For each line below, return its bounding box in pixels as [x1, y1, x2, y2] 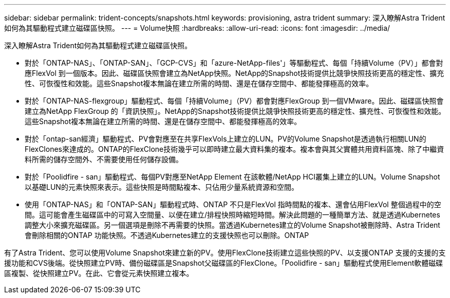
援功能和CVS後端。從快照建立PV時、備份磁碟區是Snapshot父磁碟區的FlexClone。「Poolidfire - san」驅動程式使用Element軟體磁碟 [4, 259, 443, 267]
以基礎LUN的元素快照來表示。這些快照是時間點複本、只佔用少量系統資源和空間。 [25, 183, 298, 191]
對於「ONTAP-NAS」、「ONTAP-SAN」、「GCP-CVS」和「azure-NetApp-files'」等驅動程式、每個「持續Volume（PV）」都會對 [25, 58, 443, 67]
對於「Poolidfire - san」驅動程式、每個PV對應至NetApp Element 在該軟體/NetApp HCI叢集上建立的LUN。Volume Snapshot [25, 172, 440, 181]
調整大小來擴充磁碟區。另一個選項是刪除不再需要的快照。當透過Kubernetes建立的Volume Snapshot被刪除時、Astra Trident [25, 221, 440, 229]
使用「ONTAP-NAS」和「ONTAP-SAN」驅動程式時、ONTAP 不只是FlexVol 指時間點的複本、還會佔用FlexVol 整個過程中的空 [25, 200, 441, 209]
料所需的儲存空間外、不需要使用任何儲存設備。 [25, 155, 183, 164]
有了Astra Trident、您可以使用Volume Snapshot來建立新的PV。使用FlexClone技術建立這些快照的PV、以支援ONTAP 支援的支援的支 [4, 248, 446, 257]
